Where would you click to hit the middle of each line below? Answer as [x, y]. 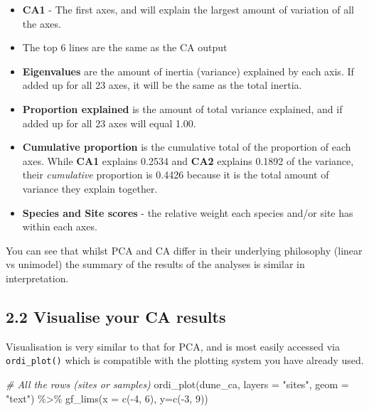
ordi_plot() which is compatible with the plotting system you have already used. [185, 360]
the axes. [42, 23]
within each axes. [60, 226]
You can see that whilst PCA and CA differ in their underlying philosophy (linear [184, 250]
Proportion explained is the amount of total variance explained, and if [182, 108]
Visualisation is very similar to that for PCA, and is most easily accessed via [173, 346]
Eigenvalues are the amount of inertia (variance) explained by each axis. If [188, 71]
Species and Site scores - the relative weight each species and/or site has [188, 212]
